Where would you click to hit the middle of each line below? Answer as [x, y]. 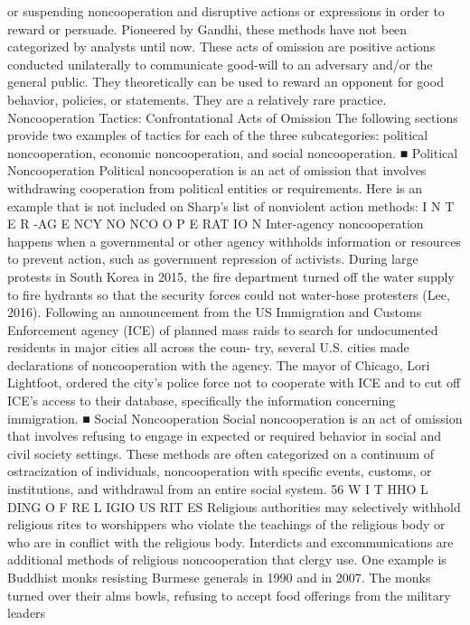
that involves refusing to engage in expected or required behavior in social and [224, 436]
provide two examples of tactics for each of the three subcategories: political [218, 135]
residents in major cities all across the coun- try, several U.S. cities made [208, 347]
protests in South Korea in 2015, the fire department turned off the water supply [231, 276]
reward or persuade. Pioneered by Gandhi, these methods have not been [207, 28]
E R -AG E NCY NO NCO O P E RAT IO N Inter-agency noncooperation [216, 224]
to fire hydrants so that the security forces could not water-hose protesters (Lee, [229, 294]
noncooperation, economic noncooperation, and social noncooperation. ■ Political [233, 152]
